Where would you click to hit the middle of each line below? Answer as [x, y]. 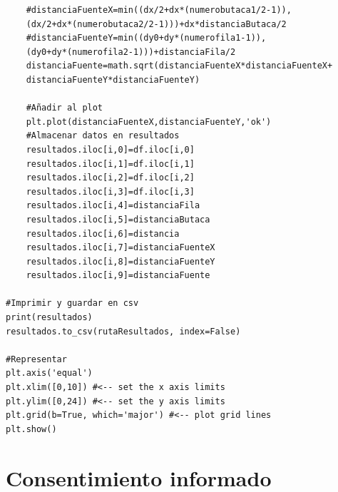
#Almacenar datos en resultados [103, 136]
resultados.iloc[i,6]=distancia [103, 234]
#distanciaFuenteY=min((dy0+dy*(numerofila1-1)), [146, 38]
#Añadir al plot [65, 108]
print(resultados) [49, 318]
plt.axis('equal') [49, 373]
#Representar [36, 359]
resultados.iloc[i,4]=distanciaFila [113, 206]
